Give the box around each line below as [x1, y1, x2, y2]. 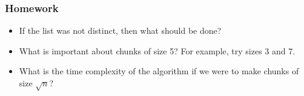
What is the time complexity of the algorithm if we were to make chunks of [19, 65, 299, 77]
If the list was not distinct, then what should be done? [19, 24, 222, 37]
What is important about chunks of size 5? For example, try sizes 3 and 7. [19, 44, 296, 57]
